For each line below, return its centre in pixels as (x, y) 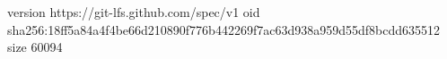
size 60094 (35, 47)
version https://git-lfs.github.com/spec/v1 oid (134, 12)
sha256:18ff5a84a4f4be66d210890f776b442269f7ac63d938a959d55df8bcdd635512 (223, 29)
